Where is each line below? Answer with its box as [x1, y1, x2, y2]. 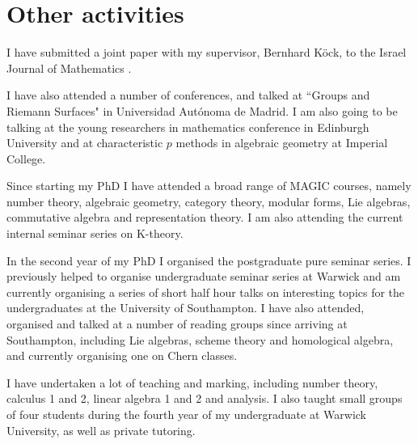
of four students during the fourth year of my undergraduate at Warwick [6, 406, 366, 422]
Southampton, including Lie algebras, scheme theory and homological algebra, [6, 331, 394, 348]
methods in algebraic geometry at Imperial [175, 134, 388, 151]
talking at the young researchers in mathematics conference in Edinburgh [6, 118, 369, 135]
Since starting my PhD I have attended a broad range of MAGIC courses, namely [6, 177, 412, 194]
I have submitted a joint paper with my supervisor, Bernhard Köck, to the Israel [6, 44, 407, 61]
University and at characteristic [6, 134, 163, 151]
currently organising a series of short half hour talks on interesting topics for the [6, 283, 405, 300]
